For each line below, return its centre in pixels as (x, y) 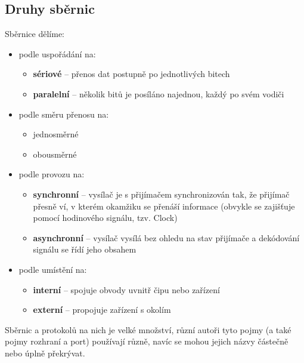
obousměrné (55, 154)
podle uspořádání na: (57, 53)
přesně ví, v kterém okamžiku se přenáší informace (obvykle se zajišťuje (164, 206)
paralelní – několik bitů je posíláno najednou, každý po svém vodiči (159, 93)
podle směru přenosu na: (64, 114)
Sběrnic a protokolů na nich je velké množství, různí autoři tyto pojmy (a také (148, 329)
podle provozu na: (52, 174)
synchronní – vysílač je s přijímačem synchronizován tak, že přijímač (161, 194)
